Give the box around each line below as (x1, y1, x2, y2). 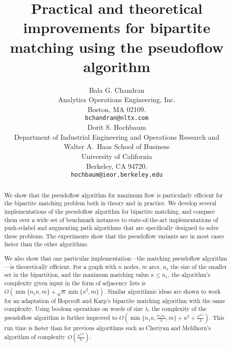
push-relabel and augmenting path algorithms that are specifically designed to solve (4, 224, 219, 232)
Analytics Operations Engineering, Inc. (58, 94, 176, 105)
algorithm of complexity (4, 332, 66, 341)
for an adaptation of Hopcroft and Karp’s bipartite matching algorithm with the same (4, 296, 226, 305)
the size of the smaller (170, 262, 227, 270)
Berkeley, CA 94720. (86, 160, 147, 171)
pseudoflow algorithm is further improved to (4, 313, 117, 321)
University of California (81, 151, 152, 161)
